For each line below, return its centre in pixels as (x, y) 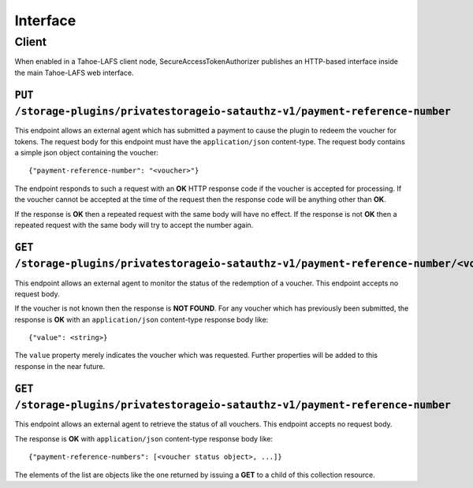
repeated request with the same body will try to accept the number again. (134, 225)
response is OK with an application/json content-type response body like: (142, 319)
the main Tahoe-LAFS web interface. (74, 73)
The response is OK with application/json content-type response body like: (144, 438)
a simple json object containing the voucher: (87, 153)
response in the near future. (60, 366)
